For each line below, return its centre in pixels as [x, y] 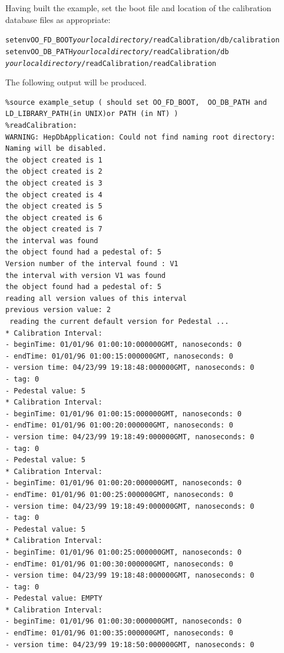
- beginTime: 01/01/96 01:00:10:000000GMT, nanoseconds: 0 [123, 345]
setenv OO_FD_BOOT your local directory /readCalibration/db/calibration [143, 40]
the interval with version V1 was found [86, 275]
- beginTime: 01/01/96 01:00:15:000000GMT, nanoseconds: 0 [123, 414]
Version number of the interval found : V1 [92, 264]
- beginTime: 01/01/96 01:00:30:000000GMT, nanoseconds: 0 [123, 621]
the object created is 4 [54, 195]
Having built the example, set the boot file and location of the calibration [138, 8]
